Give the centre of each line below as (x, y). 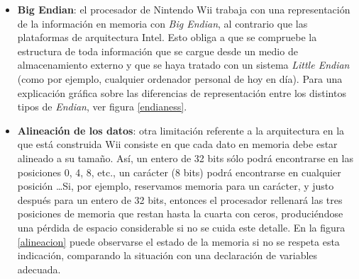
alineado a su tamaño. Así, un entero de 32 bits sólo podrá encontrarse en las (185, 158)
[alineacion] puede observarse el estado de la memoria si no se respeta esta (178, 241)
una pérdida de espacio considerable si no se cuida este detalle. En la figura (181, 227)
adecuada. (39, 269)
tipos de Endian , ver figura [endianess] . (102, 107)
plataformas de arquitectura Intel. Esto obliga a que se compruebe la (167, 37)
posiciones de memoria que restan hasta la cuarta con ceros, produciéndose (180, 213)
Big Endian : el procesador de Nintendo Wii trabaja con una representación (184, 9)
